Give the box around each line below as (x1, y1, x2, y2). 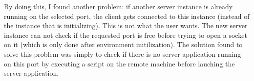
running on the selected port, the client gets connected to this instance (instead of (4, 11, 250, 21)
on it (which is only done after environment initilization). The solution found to (4, 39, 243, 49)
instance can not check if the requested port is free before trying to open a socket (4, 30, 247, 40)
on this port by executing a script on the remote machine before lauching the (4, 58, 235, 68)
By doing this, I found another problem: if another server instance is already (4, 1, 233, 11)
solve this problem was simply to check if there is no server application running (4, 49, 241, 59)
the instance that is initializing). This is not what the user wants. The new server (4, 20, 248, 31)
